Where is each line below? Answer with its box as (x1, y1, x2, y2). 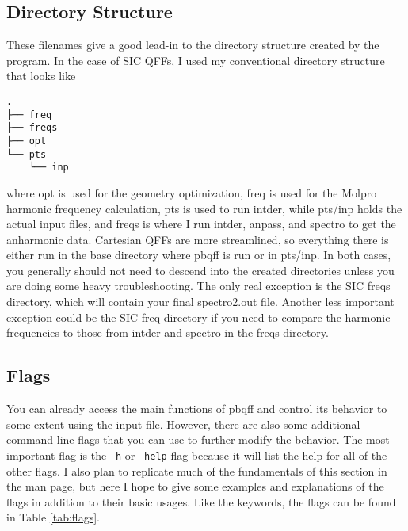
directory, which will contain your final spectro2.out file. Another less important (6, 293, 395, 310)
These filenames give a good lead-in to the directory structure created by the (6, 36, 379, 53)
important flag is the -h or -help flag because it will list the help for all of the (6, 446, 387, 463)
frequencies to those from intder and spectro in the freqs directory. (6, 324, 329, 341)
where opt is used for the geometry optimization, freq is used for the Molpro (6, 184, 377, 201)
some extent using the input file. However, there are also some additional (6, 415, 360, 432)
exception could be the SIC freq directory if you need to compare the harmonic (6, 308, 391, 325)
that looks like (6, 67, 76, 84)
